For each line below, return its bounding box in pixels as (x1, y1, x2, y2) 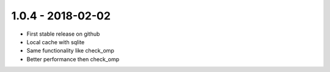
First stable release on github (26, 30, 100, 38)
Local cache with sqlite (26, 38, 85, 45)
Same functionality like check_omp (26, 47, 114, 54)
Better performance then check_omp (26, 55, 120, 63)
